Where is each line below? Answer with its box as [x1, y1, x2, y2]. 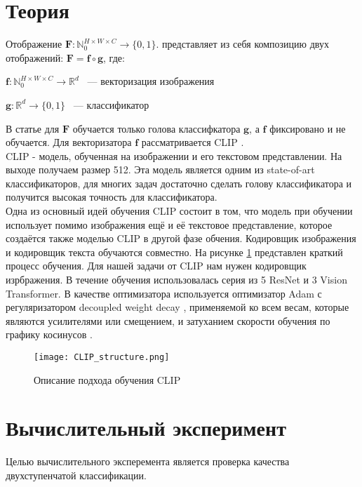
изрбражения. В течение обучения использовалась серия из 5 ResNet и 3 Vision [6, 272, 347, 287]
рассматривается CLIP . [141, 135, 244, 149]
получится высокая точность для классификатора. [6, 189, 217, 204]
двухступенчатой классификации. [6, 467, 147, 482]
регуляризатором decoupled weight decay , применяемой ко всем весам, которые [6, 300, 349, 314]
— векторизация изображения [87, 74, 215, 88]
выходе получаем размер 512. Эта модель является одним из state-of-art [6, 162, 315, 177]
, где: [103, 50, 125, 65]
